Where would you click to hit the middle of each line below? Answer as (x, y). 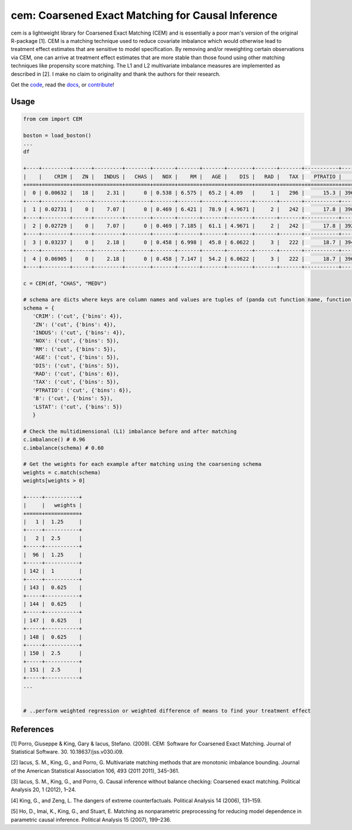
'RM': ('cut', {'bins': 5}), (75, 349)
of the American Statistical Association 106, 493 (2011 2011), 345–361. (95, 771)
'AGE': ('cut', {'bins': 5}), (76, 357)
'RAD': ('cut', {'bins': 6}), (76, 374)
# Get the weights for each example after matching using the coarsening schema (142, 464)
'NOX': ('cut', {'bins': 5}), (76, 341)
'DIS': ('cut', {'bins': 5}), (76, 365)
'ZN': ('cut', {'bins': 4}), (75, 324)
